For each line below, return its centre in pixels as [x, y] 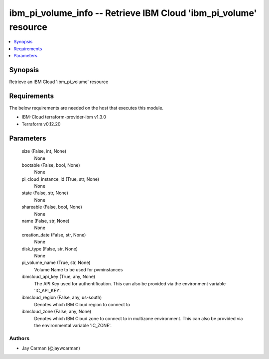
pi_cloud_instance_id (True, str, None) [61, 179]
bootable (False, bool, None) [51, 165]
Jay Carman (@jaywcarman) [51, 348]
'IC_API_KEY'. [48, 290]
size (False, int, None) [44, 151]
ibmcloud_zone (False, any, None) [57, 312]
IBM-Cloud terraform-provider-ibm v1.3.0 [64, 117]
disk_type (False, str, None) [50, 248]
